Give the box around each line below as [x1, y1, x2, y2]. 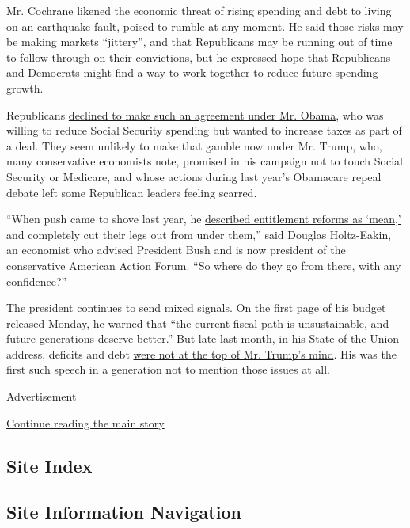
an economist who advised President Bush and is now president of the [6, 241, 346, 258]
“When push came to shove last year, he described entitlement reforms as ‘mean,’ [6, 211, 401, 227]
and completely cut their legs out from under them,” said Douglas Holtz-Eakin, [6, 226, 392, 242]
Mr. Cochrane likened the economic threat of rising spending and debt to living [6, 2, 392, 18]
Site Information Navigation [6, 500, 241, 524]
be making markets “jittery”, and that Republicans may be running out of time [6, 33, 393, 50]
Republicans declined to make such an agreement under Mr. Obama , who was [6, 106, 384, 123]
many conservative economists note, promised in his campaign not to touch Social [6, 153, 403, 169]
